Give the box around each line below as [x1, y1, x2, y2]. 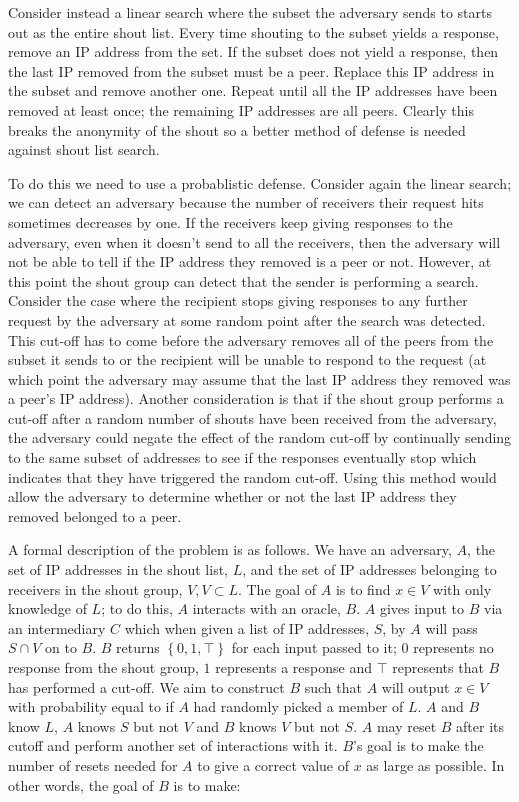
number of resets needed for [8, 754, 178, 775]
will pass [425, 617, 478, 638]
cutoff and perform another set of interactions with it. [8, 735, 338, 756]
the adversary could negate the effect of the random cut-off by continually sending [8, 427, 512, 448]
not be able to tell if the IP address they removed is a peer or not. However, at [8, 251, 492, 272]
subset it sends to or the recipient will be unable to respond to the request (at [8, 349, 487, 370]
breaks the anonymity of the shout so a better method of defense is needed [8, 119, 466, 140]
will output [381, 676, 450, 697]
